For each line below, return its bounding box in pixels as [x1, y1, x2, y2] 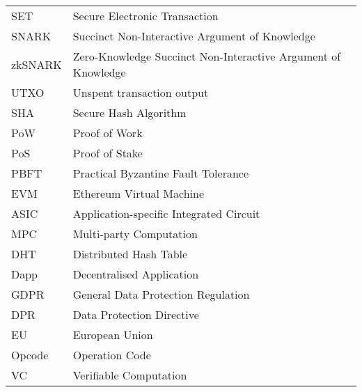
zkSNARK [11, 56, 62, 72]
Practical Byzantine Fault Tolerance [72, 165, 249, 181]
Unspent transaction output [72, 84, 209, 100]
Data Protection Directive [72, 306, 199, 322]
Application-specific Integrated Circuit [72, 205, 260, 221]
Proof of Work [72, 125, 143, 141]
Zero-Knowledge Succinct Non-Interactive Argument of [72, 48, 341, 64]
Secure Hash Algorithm [72, 104, 187, 120]
